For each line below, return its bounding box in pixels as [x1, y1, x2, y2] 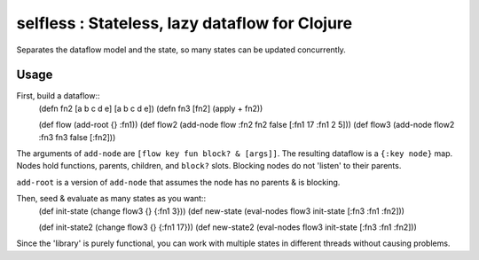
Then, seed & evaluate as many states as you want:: [16, 193, 207, 204]
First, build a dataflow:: [16, 91, 100, 101]
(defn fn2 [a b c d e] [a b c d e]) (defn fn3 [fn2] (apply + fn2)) [38, 103, 263, 114]
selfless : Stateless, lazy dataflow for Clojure [16, 13, 353, 33]
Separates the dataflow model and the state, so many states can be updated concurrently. [16, 44, 346, 55]
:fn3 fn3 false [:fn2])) [38, 131, 116, 142]
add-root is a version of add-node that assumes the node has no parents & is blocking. [16, 177, 341, 187]
